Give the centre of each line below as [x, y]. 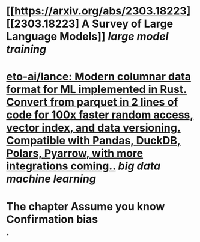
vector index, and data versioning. [94, 128]
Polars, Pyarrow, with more [74, 153]
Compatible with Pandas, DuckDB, [94, 141]
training [26, 50]
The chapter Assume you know [86, 206]
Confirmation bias [52, 219]
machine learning [51, 179]
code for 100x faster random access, [100, 115]
